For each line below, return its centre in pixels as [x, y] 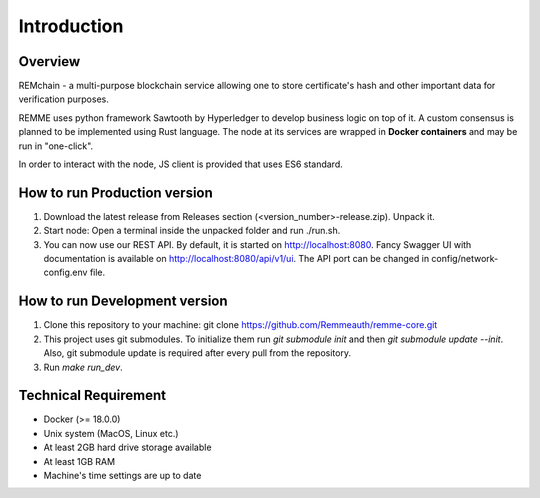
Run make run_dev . [83, 367]
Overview [49, 61]
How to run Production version [116, 192]
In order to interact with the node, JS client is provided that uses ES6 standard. [181, 164]
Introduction [71, 26]
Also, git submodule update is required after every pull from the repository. [197, 353]
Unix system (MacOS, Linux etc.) [111, 433]
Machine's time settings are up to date [122, 476]
